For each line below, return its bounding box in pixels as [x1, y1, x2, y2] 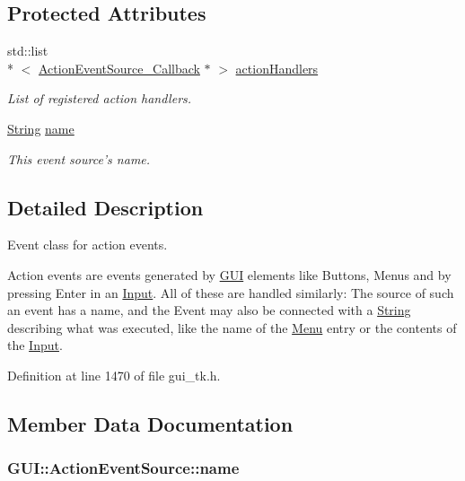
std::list [7, 41, 48, 60]
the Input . [7, 336, 63, 354]
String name [7, 118, 75, 137]
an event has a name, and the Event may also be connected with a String [7, 301, 411, 319]
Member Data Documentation [7, 409, 294, 437]
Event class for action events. [7, 235, 168, 254]
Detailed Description [7, 193, 204, 221]
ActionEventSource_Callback [39, 58, 200, 77]
